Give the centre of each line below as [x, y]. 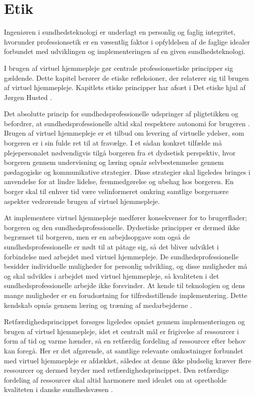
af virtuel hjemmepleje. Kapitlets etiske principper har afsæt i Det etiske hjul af [125, 87]
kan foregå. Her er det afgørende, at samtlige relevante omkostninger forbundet [124, 350]
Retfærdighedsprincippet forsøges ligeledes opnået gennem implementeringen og [125, 322]
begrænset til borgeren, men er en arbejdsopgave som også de [97, 237]
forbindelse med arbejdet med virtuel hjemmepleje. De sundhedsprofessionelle [121, 256]
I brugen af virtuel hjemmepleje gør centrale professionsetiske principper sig [119, 68]
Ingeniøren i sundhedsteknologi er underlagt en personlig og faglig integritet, [120, 32]
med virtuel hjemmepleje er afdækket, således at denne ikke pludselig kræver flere [128, 360]
